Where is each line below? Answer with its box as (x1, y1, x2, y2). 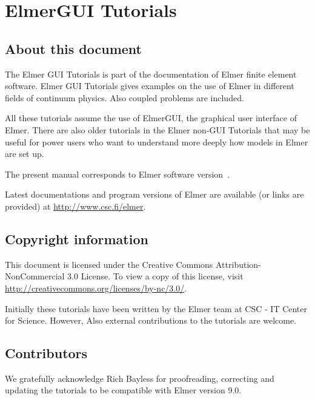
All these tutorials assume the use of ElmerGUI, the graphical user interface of (5, 112, 297, 124)
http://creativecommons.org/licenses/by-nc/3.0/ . (5, 281, 187, 294)
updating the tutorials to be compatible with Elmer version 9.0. (5, 384, 242, 396)
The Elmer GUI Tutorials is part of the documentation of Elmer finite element (5, 67, 297, 80)
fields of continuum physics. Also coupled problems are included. (5, 91, 244, 104)
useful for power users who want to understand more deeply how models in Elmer (5, 135, 308, 148)
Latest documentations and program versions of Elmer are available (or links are (5, 188, 304, 201)
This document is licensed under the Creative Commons (5, 258, 213, 270)
